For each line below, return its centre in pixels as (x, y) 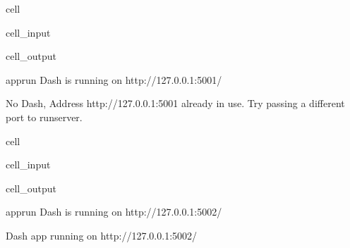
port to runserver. (44, 117)
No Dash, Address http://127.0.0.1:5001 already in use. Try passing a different (175, 103)
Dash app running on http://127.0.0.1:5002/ (102, 235)
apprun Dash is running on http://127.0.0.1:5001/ (114, 79)
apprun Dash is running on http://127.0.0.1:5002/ (114, 212)
